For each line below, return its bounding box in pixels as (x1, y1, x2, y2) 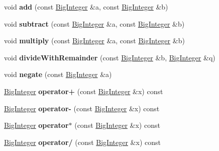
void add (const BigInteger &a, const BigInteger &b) (4, 2, 168, 12)
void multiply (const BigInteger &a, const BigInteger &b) (4, 35, 185, 46)
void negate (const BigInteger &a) (4, 69, 112, 80)
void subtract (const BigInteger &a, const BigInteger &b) (4, 18, 185, 29)
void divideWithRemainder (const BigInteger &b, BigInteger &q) (4, 52, 215, 62)
